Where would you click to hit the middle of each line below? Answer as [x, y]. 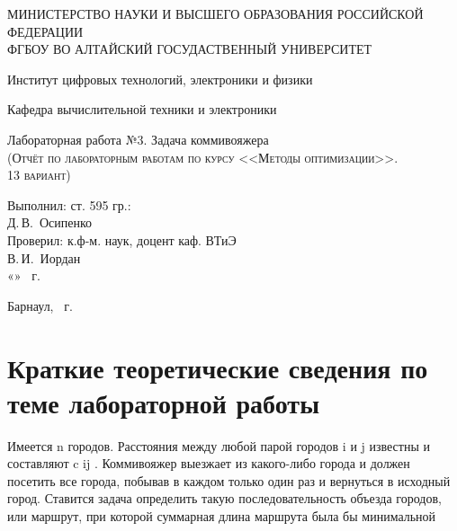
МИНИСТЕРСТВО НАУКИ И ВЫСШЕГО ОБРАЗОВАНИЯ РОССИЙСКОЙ [215, 13]
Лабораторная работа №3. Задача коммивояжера [138, 139]
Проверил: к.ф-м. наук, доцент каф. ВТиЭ [122, 239]
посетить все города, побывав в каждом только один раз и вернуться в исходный [229, 480]
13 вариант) [39, 175]
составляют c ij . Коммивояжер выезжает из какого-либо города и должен [209, 463]
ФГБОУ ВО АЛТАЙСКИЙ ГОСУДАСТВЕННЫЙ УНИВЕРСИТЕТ [190, 49]
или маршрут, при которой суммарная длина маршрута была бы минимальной [222, 516]
